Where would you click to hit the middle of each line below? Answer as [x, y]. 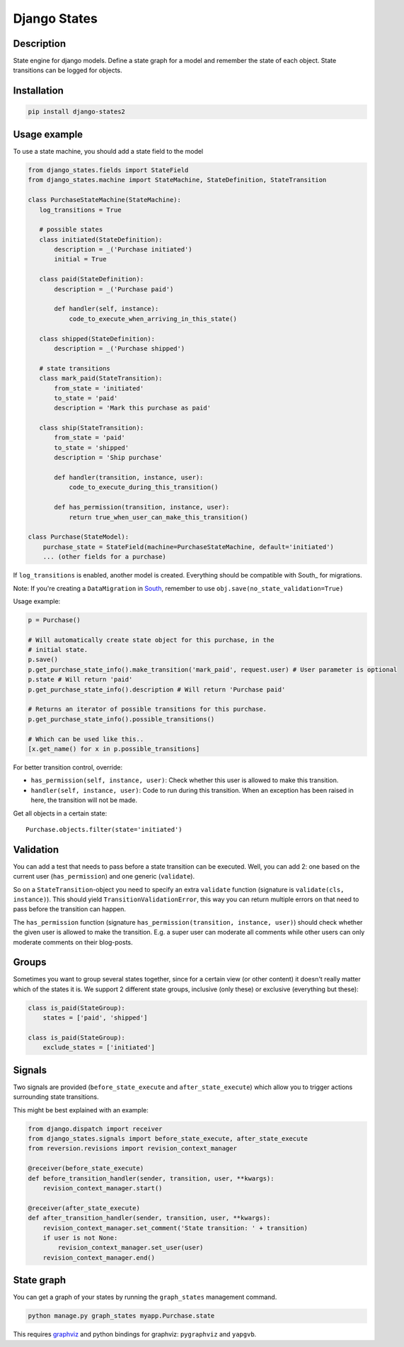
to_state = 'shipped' [92, 447]
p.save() [43, 660]
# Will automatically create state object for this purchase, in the [151, 640]
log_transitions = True [80, 210]
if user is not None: [80, 1238]
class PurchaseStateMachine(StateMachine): [105, 200]
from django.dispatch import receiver [95, 1129]
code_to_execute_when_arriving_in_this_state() [153, 319]
